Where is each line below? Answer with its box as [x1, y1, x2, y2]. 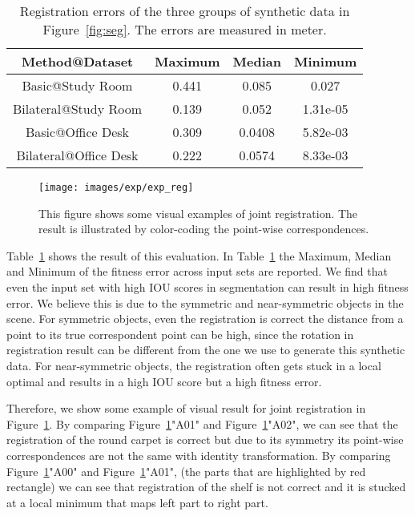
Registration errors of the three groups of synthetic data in [19, 2, 350, 20]
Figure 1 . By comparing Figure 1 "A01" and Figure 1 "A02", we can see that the [6, 415, 398, 432]
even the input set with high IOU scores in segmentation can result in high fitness [6, 279, 409, 296]
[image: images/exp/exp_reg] [38, 182, 194, 193]
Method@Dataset [21, 52, 134, 71]
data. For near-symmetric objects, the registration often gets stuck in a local [6, 357, 381, 373]
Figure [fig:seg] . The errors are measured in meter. [42, 20, 327, 38]
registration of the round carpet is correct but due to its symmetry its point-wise [6, 431, 404, 448]
